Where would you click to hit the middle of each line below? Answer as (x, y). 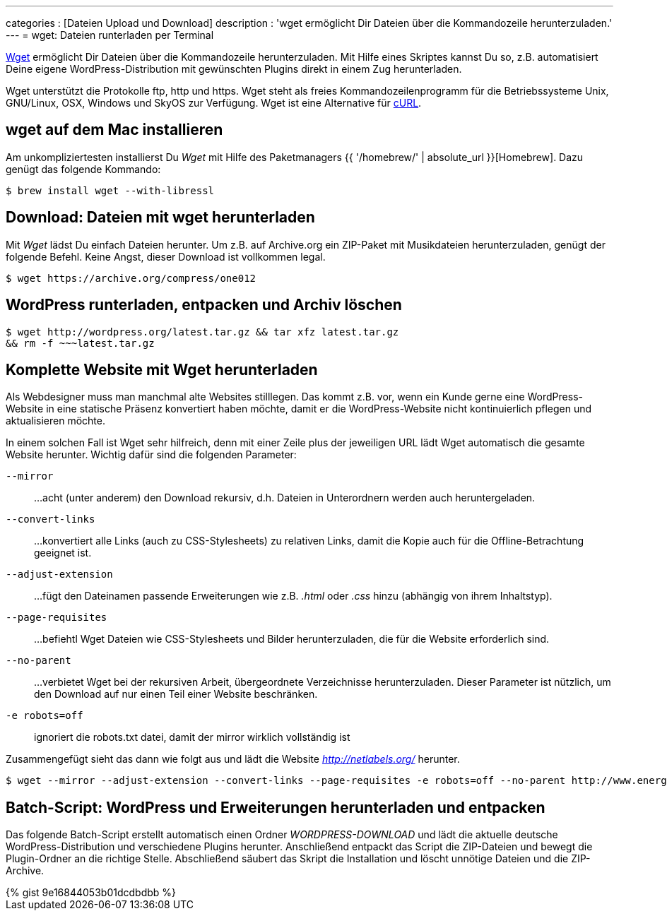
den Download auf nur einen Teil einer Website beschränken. (176, 694)
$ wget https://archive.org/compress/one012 (131, 278)
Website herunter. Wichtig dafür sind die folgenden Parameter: (151, 455)
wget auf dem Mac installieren (114, 130)
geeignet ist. (63, 553)
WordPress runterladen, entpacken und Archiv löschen (204, 305)
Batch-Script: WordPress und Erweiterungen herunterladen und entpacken (276, 807)
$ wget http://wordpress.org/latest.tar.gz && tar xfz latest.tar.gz (202, 332)
